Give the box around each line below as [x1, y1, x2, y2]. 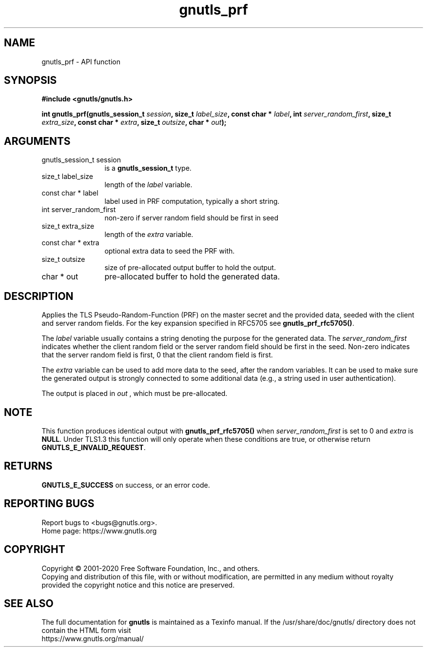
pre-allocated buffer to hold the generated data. [104, 272, 280, 282]
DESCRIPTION [4, 290, 74, 302]
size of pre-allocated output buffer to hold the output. [104, 263, 276, 272]
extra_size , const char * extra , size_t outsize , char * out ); [41, 118, 227, 127]
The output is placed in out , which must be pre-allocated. [41, 389, 228, 398]
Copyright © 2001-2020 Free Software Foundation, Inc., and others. [41, 564, 260, 572]
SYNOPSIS [4, 74, 57, 87]
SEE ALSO [4, 597, 54, 610]
